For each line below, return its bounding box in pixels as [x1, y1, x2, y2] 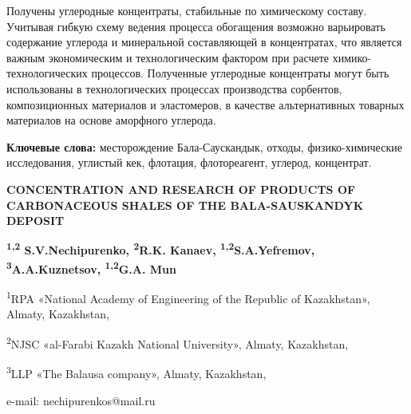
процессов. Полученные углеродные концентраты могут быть [91, 65, 389, 81]
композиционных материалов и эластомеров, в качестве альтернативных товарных [6, 96, 405, 112]
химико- [332, 49, 372, 65]
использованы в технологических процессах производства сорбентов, [6, 80, 342, 97]
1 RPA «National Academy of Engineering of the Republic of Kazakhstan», [6, 288, 370, 306]
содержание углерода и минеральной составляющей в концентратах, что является [6, 34, 402, 50]
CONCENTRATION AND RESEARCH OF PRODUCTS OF [6, 180, 356, 197]
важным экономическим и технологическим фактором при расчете [6, 49, 329, 65]
